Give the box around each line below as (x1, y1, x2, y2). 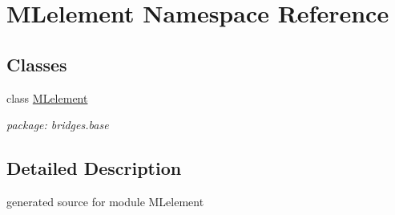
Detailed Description (6, 156, 182, 181)
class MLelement (6, 89, 88, 106)
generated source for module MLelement (6, 193, 204, 209)
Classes (6, 51, 67, 76)
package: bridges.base (6, 116, 109, 133)
